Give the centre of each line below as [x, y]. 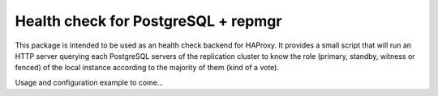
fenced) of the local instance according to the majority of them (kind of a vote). [147, 68]
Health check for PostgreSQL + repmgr [148, 21]
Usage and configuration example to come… [89, 82]
